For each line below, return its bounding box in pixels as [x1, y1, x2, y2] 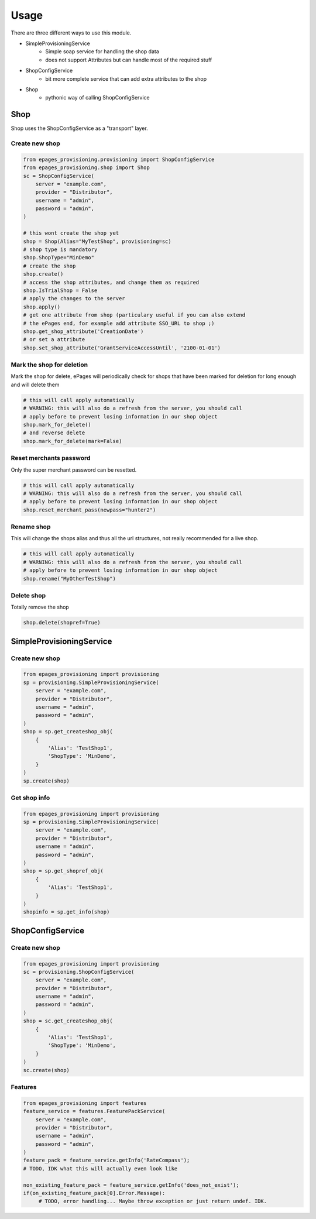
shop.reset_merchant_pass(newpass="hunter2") [23, 506, 156, 513]
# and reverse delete [23, 430, 85, 436]
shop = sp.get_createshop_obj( [23, 729, 114, 735]
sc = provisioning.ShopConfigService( [23, 969, 135, 975]
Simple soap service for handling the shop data [45, 48, 159, 55]
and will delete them [11, 381, 60, 388]
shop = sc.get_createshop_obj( [23, 1018, 114, 1024]
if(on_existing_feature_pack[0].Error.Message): [23, 1190, 166, 1197]
